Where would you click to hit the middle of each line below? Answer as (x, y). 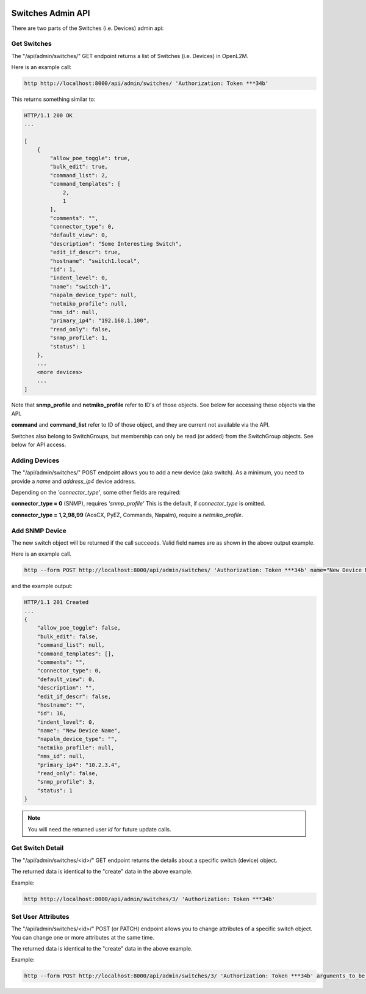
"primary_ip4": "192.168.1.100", (100, 321)
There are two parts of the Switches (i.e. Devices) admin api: (88, 28)
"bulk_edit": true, (79, 167)
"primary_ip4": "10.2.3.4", (79, 765)
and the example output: (42, 586)
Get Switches (31, 44)
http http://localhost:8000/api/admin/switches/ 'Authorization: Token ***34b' (146, 83)
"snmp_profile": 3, (66, 782)
